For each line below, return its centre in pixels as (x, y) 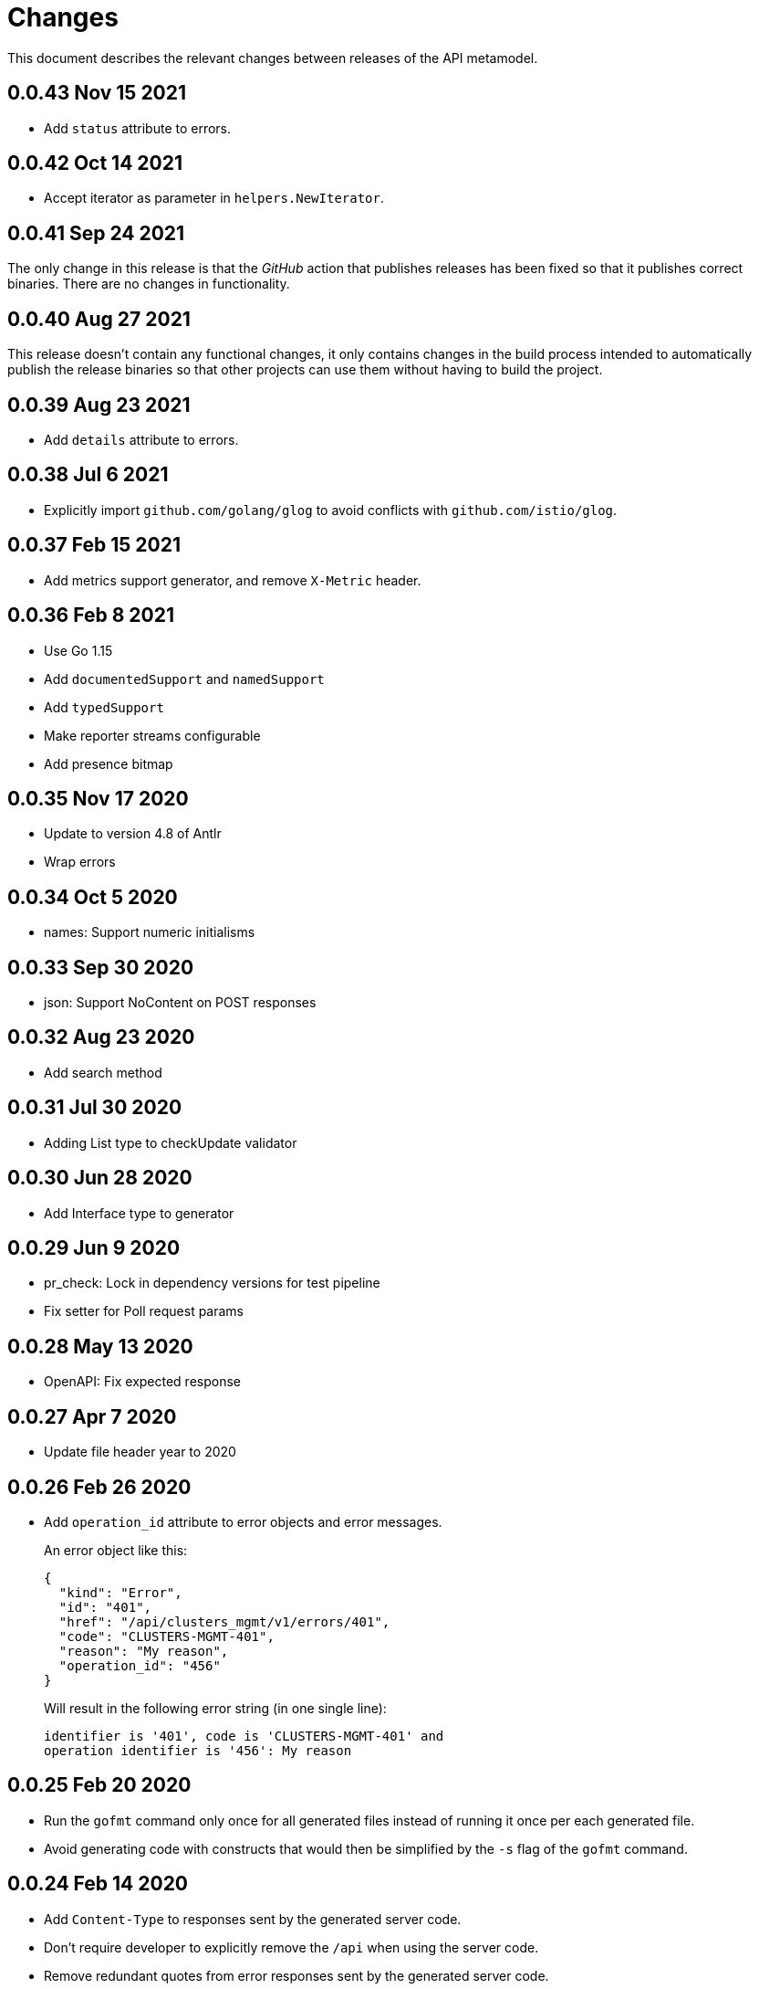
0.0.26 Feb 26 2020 (99, 1487)
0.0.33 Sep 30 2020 (101, 967)
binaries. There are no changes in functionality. (149, 284)
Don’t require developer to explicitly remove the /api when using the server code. (291, 1947)
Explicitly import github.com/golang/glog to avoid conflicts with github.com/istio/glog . (331, 510)
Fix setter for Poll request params (144, 1311)
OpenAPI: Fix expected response (142, 1382)
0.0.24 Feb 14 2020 (98, 1884)
